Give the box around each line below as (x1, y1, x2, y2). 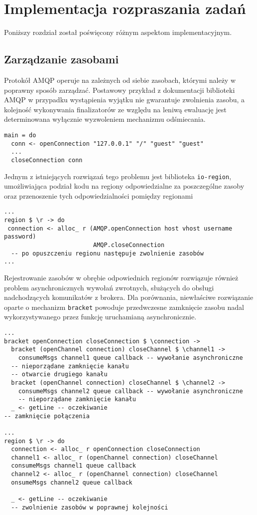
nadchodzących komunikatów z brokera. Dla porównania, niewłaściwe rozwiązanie (4, 292, 254, 302)
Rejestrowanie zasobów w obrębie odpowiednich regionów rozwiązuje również (4, 272, 239, 282)
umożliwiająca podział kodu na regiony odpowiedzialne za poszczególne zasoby (4, 181, 245, 191)
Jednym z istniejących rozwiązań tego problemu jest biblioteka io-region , (4, 171, 232, 181)
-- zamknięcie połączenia (4, 412, 90, 420)
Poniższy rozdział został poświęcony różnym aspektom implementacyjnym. (4, 27, 232, 37)
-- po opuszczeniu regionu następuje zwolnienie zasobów (11, 250, 204, 257)
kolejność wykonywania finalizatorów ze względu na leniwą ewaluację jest (4, 104, 227, 114)
